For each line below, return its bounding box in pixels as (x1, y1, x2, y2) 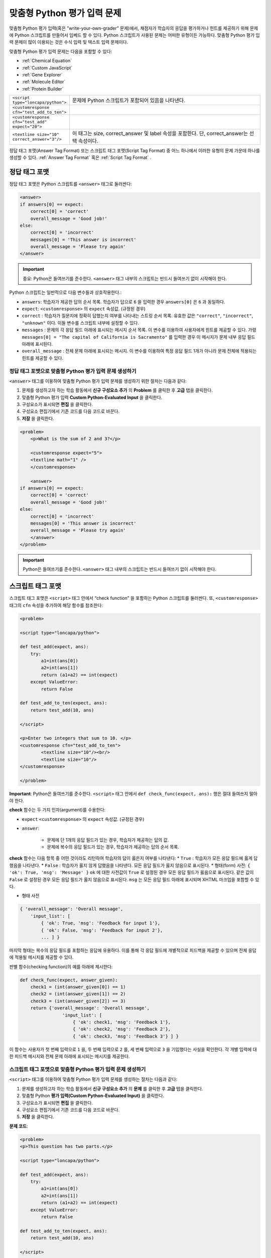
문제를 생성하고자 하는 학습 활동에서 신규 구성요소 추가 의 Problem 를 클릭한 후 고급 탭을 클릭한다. (22, 387, 213, 394)
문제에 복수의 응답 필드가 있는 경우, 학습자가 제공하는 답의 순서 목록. (47, 844, 179, 850)
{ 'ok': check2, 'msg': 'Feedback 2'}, (73, 1027, 171, 1032)
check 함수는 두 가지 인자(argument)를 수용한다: (9, 807, 106, 813)
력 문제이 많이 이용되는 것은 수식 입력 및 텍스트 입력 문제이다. (9, 39, 128, 45)
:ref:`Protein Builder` (22, 86, 64, 92)
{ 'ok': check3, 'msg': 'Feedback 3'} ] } (73, 1033, 179, 1039)
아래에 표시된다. (22, 341, 53, 347)
